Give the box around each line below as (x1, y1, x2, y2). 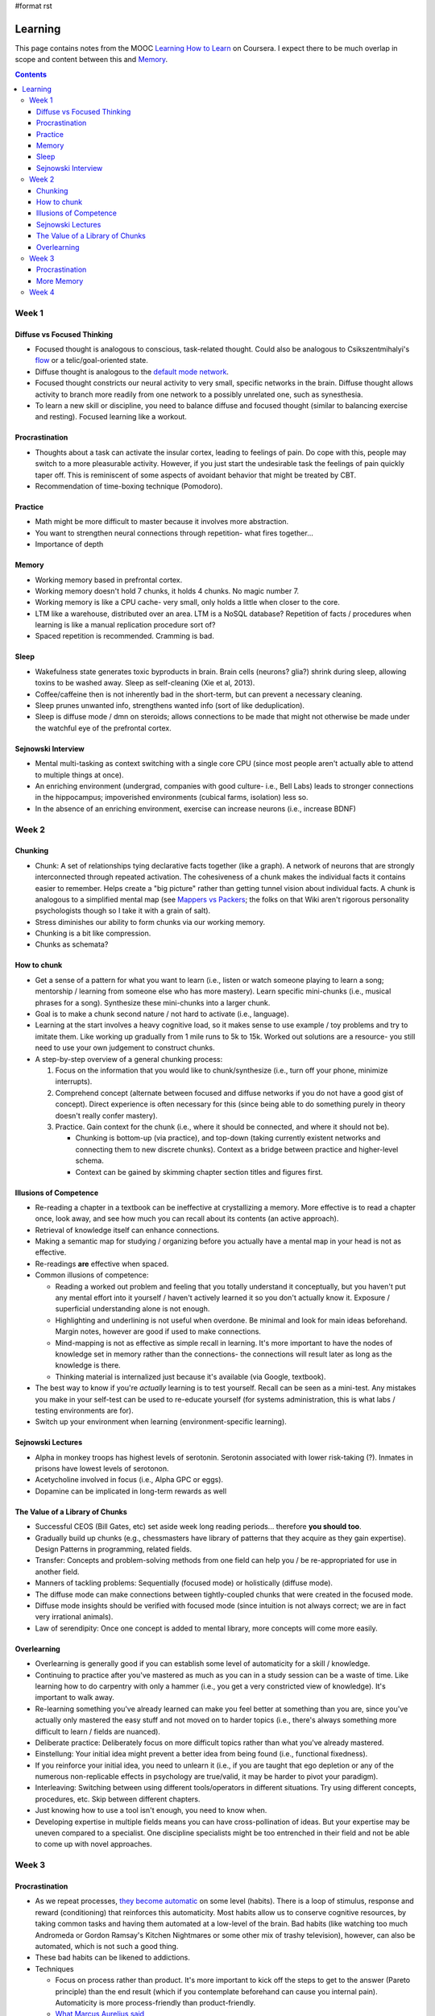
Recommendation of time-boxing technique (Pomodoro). (35, 481, 223, 491)
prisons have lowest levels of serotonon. (35, 1464, 169, 1473)
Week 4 (29, 287, 56, 298)
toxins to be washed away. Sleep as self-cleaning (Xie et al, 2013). (35, 678, 255, 688)
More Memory (36, 276, 84, 285)
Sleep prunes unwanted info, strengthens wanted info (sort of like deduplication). (35, 701, 305, 710)
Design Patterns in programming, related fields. (35, 1544, 193, 1554)
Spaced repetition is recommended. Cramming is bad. (35, 631, 215, 641)
